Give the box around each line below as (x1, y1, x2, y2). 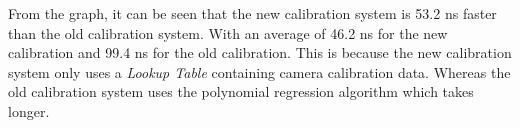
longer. (8, 100, 50, 121)
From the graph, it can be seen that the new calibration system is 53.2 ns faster (8, 3, 497, 23)
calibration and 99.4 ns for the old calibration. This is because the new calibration (8, 42, 512, 63)
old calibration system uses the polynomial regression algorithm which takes (8, 81, 474, 102)
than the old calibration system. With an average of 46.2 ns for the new (8, 22, 448, 43)
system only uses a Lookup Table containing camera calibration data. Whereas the (8, 61, 511, 82)
